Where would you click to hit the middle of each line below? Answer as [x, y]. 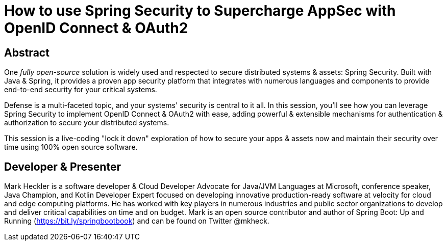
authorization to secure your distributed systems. [87, 123]
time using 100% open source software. [71, 147]
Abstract [27, 52]
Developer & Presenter [63, 167]
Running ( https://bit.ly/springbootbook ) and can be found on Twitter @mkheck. [137, 221]
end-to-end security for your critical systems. [81, 90]
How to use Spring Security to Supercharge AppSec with [200, 11]
